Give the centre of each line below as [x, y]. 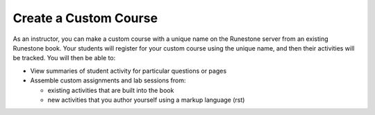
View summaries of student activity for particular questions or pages [128, 71]
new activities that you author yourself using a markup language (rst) [146, 100]
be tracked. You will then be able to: [64, 58]
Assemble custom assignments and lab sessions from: [108, 80]
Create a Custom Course [85, 18]
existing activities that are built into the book [111, 90]
